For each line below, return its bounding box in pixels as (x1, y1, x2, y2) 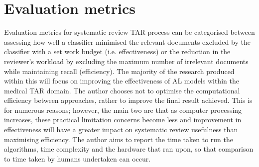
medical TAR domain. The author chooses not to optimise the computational (4, 85, 240, 95)
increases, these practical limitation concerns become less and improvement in (4, 114, 242, 125)
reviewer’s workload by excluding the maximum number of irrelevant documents (4, 56, 249, 66)
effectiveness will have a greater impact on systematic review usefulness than (4, 124, 238, 135)
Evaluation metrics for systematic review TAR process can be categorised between (4, 27, 255, 37)
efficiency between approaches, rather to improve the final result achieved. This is (4, 95, 253, 105)
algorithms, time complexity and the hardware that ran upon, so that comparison (4, 144, 254, 154)
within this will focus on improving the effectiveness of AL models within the (4, 76, 239, 86)
